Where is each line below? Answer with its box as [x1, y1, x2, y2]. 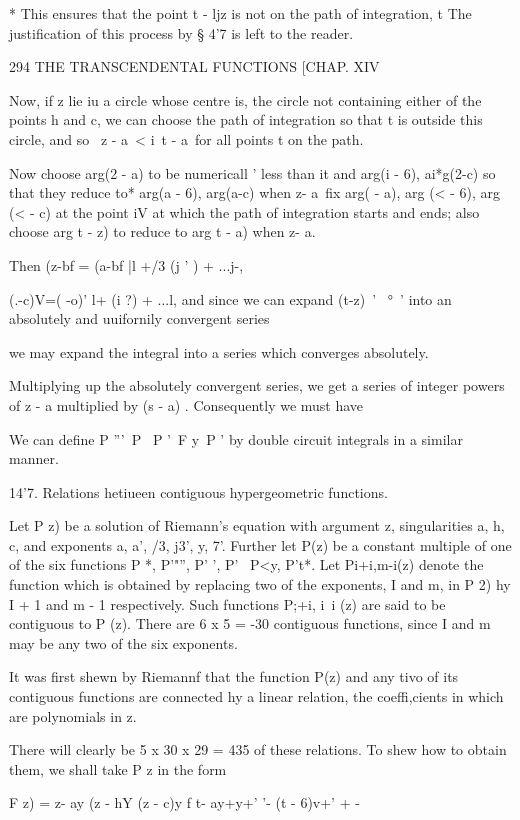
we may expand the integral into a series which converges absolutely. [9, 341, 429, 362]
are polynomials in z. [9, 705, 137, 726]
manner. [9, 448, 59, 469]
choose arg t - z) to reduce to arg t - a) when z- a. [9, 221, 316, 242]
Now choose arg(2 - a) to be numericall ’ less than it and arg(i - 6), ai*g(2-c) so [9, 162, 496, 183]
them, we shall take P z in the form [9, 758, 227, 779]
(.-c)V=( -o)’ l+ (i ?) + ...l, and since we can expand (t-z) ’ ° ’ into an [9, 288, 452, 309]
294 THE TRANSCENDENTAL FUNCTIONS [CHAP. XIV [9, 56, 380, 77]
